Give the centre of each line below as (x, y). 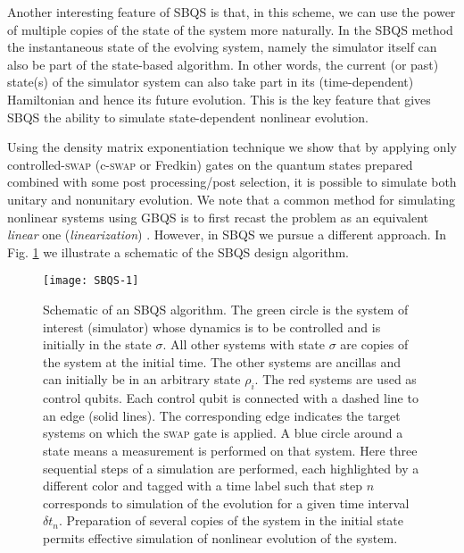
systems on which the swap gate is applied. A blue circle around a (223, 433)
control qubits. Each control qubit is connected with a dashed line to (231, 398)
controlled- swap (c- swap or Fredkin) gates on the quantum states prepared (210, 164)
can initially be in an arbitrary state (142, 379)
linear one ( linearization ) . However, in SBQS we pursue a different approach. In (227, 235)
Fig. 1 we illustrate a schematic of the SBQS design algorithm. (178, 251)
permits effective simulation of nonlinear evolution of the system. (220, 537)
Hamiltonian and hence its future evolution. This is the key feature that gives (219, 99)
